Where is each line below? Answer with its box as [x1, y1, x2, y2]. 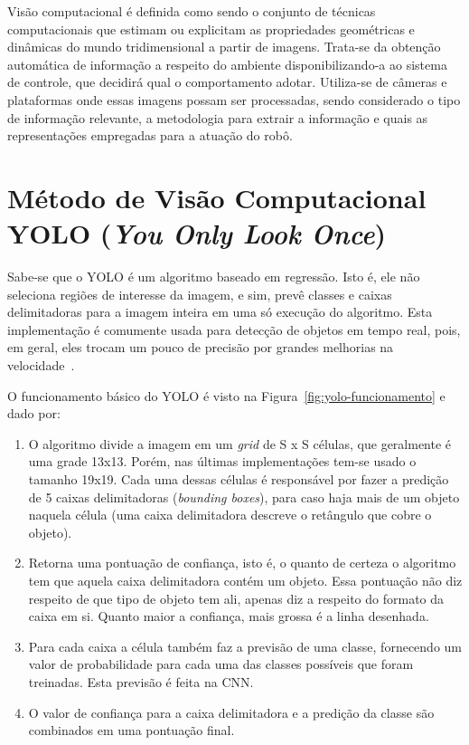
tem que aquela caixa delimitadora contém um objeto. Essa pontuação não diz [28, 570, 463, 589]
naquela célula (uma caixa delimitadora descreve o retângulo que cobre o [28, 505, 432, 524]
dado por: [7, 404, 61, 423]
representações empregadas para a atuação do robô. [7, 126, 293, 145]
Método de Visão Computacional [7, 178, 427, 215]
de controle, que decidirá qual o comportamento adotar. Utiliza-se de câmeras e [7, 72, 447, 91]
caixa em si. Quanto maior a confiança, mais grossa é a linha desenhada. [28, 607, 429, 626]
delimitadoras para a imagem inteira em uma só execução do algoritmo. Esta [7, 302, 433, 321]
